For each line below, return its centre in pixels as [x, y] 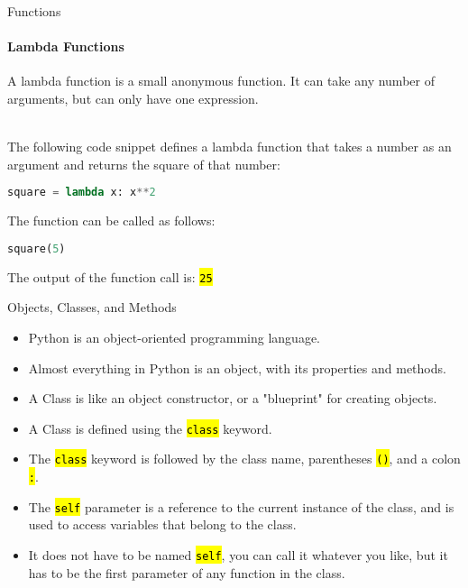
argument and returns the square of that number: [144, 164]
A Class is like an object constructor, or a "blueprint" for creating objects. [233, 398]
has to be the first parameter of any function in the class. [187, 572]
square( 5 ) [37, 248]
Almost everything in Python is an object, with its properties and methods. [237, 367]
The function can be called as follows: [111, 220]
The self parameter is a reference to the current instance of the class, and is [241, 506]
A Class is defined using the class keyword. [150, 428]
